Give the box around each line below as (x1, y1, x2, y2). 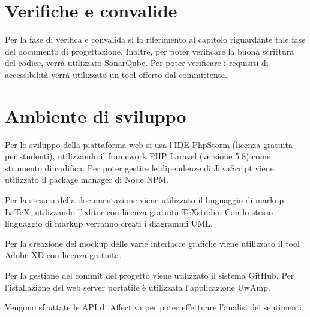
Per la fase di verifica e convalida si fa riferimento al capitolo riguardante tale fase (5, 33, 306, 46)
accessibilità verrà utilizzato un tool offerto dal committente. (5, 68, 227, 80)
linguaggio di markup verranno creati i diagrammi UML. (5, 217, 213, 230)
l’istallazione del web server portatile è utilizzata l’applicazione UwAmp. (5, 280, 270, 293)
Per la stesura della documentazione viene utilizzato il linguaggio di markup (5, 194, 284, 206)
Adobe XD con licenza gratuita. (5, 249, 122, 261)
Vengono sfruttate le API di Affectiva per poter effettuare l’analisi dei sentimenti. (5, 301, 304, 313)
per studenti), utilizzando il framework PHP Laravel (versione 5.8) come (5, 150, 271, 162)
